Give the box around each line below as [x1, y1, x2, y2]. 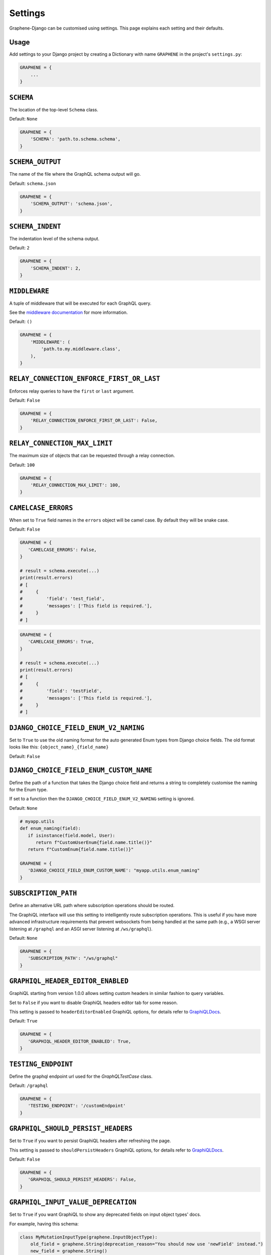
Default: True [9, 1018, 38, 1024]
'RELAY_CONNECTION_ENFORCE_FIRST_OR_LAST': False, [30, 418, 158, 424]
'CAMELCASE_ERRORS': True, [28, 639, 94, 645]
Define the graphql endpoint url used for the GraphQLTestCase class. [9, 1073, 153, 1079]
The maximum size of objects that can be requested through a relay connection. [9, 452, 175, 459]
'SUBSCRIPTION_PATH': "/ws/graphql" [28, 955, 118, 961]
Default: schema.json [9, 180, 56, 186]
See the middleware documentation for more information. [9, 309, 128, 316]
